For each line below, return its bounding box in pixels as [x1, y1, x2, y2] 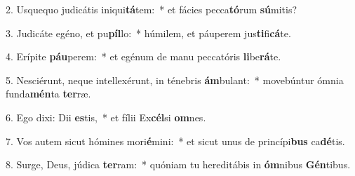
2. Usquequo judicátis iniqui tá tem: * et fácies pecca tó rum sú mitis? [6, 2, 297, 16]
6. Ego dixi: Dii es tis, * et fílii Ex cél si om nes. [6, 109, 206, 124]
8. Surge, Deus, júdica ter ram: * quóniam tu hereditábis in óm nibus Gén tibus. [6, 157, 351, 172]
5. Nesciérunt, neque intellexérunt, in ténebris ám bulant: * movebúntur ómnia [6, 72, 344, 87]
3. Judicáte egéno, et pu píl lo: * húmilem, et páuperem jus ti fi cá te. [6, 25, 291, 40]
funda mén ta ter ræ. [6, 86, 91, 101]
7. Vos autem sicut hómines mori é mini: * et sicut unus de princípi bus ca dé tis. [6, 133, 345, 148]
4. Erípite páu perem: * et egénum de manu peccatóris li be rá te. [6, 49, 281, 64]
